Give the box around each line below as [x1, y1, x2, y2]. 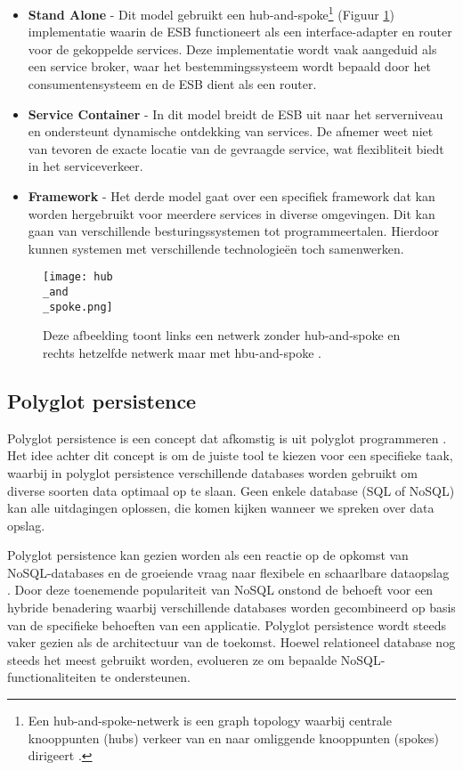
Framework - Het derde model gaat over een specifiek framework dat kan [28, 187, 435, 205]
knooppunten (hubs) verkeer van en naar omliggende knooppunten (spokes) [28, 728, 440, 747]
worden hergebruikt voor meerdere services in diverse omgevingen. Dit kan [28, 204, 435, 223]
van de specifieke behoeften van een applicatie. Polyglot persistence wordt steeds [7, 615, 446, 634]
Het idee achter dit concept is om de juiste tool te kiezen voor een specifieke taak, [7, 446, 453, 465]
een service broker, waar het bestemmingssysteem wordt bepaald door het [28, 57, 431, 76]
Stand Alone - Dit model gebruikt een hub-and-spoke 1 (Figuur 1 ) [28, 3, 394, 23]
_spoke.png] [43, 300, 113, 313]
